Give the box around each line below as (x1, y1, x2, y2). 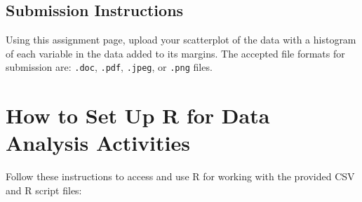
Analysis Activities (6, 128, 190, 157)
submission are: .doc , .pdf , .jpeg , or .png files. (6, 60, 213, 74)
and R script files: (6, 182, 82, 197)
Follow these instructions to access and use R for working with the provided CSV (6, 169, 355, 184)
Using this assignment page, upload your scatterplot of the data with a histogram (6, 32, 356, 47)
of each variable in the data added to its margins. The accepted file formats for (6, 46, 345, 60)
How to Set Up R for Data (6, 101, 270, 130)
